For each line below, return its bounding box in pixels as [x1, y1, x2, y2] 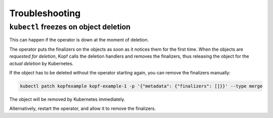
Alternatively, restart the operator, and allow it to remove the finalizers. [9, 105, 156, 111]
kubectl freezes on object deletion [9, 22, 131, 31]
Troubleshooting [9, 8, 81, 19]
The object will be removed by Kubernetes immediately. [9, 96, 125, 102]
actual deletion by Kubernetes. [9, 60, 74, 66]
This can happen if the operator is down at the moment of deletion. [9, 37, 149, 43]
